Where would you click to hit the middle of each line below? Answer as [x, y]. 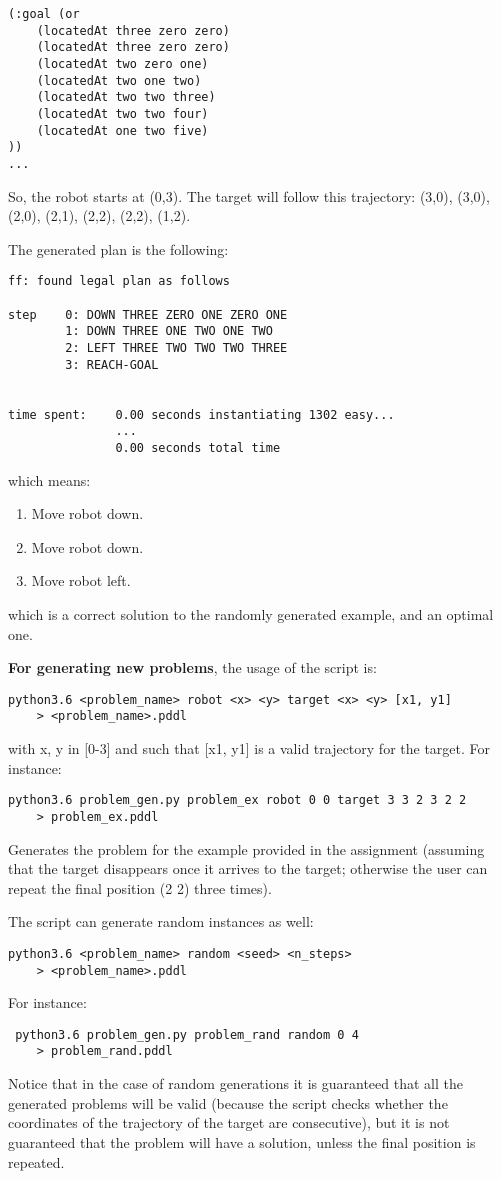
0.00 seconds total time [198, 447]
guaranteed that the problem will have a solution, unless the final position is [242, 1141]
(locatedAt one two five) [122, 130]
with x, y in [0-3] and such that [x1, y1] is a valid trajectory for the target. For [249, 748]
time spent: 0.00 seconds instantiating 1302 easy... [201, 414]
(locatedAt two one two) [119, 80]
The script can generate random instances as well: [161, 921]
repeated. [36, 1161]
